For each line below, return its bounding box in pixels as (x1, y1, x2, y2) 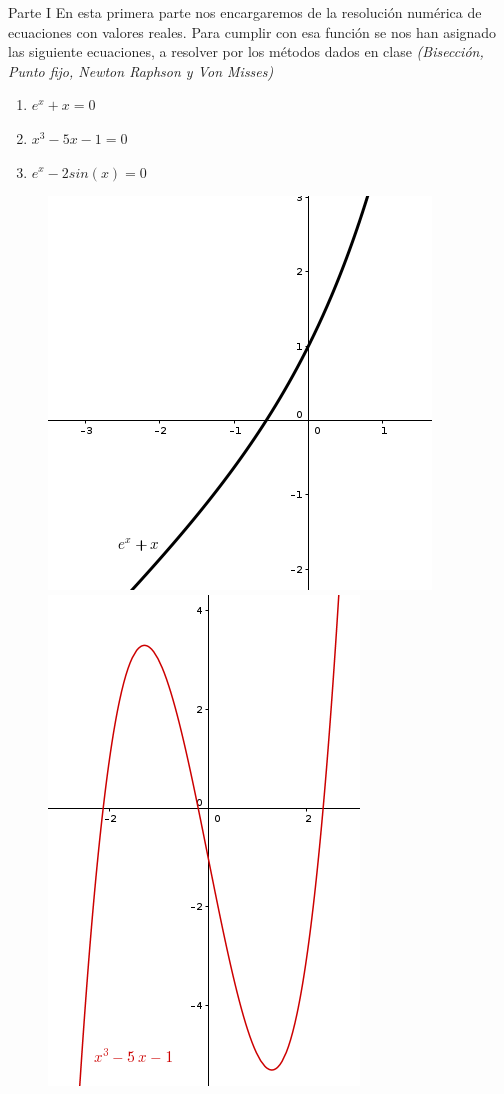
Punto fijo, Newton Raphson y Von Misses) (8, 60, 274, 81)
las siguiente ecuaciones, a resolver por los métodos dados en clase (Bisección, (8, 41, 484, 62)
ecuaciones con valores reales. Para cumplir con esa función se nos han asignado (8, 21, 497, 42)
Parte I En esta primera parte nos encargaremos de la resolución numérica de (8, 2, 482, 22)
